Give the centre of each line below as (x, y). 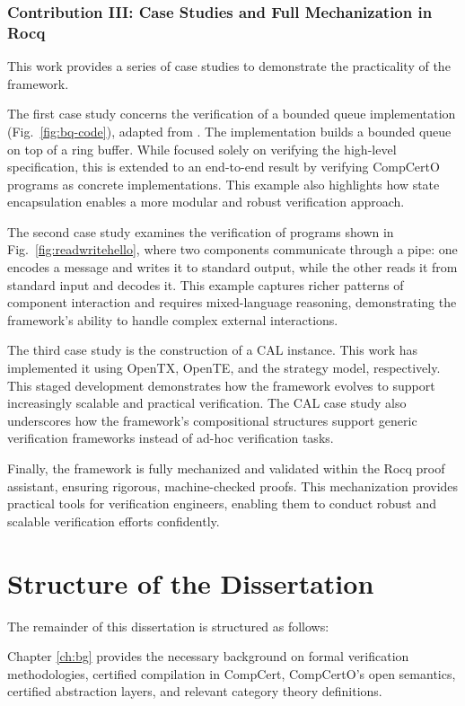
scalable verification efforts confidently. (114, 521)
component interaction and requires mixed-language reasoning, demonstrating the (232, 302)
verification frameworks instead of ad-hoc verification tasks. (171, 438)
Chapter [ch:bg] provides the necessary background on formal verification (208, 656)
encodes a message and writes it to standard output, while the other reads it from (232, 267)
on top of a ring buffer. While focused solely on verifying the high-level (202, 149)
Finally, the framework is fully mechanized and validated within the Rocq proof (226, 468)
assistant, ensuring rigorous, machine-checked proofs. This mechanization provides (233, 485)
